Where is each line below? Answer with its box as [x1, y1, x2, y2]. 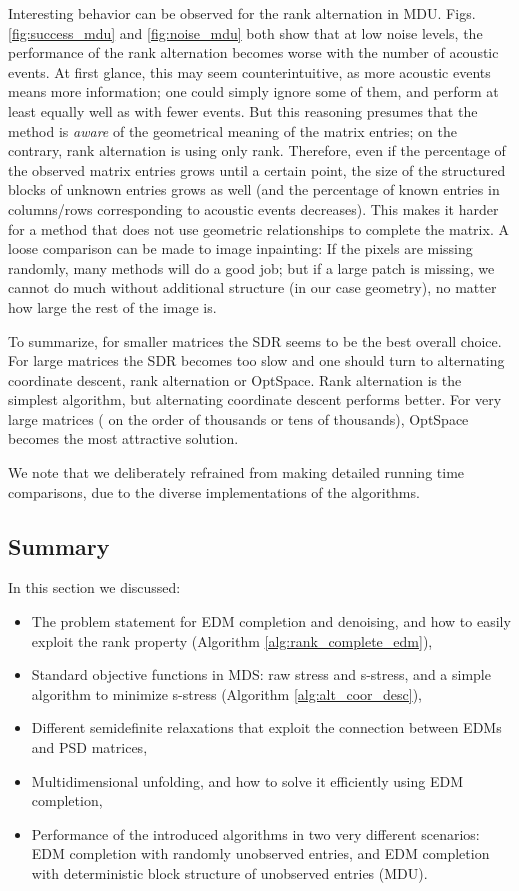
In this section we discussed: [8, 577, 181, 598]
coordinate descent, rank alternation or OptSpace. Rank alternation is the [8, 369, 462, 390]
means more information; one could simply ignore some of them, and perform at [8, 81, 499, 102]
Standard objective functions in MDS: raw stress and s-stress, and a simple [31, 664, 491, 685]
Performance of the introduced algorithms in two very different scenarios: [31, 823, 480, 844]
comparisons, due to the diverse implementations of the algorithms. [8, 481, 420, 502]
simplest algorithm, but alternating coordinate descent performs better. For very [8, 389, 502, 410]
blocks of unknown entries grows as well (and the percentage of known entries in [8, 179, 500, 200]
